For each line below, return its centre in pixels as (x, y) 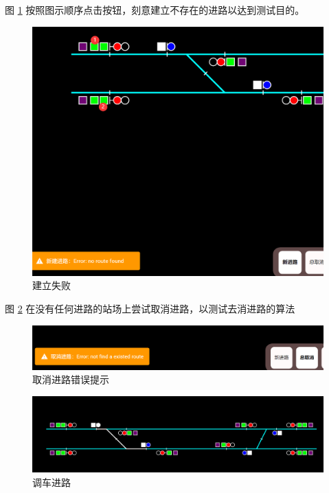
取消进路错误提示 (71, 379)
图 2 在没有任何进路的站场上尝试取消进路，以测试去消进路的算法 (150, 308)
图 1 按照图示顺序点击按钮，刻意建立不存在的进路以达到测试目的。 (155, 10)
